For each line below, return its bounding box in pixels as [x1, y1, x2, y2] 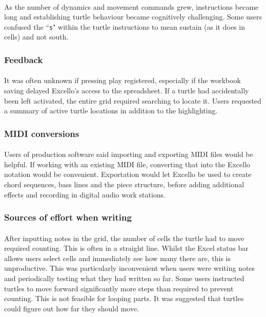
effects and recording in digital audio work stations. [4, 189, 166, 200]
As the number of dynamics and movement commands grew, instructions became [4, 1, 259, 12]
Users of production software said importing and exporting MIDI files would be [4, 149, 253, 160]
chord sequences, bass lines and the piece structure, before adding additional [4, 179, 244, 190]
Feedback [4, 53, 43, 66]
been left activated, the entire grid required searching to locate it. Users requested [4, 95, 261, 106]
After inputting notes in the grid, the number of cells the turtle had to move [4, 232, 244, 243]
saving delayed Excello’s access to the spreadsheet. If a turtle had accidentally [4, 85, 249, 96]
